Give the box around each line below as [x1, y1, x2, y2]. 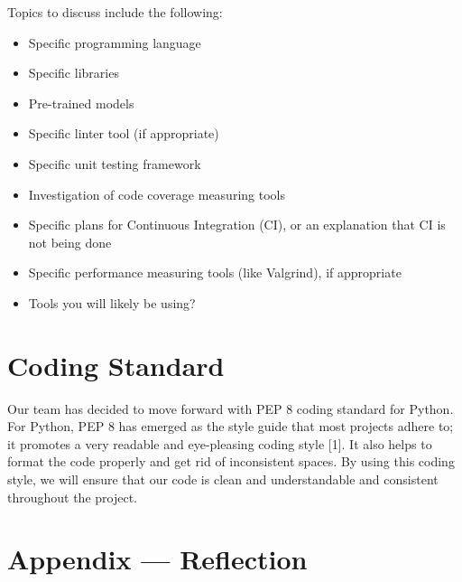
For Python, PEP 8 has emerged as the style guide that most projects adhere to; [7, 417, 454, 436]
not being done [28, 232, 112, 251]
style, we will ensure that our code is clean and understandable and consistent [7, 470, 439, 489]
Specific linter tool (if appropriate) [28, 124, 219, 143]
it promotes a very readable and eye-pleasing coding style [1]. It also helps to [7, 434, 432, 453]
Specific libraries [28, 63, 119, 82]
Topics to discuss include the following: [7, 3, 223, 21]
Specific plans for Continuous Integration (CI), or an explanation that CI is [28, 215, 446, 234]
